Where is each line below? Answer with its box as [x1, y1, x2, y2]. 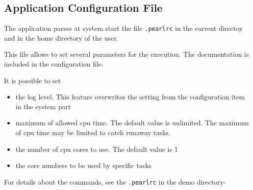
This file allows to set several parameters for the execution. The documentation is [4, 49, 249, 59]
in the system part [15, 101, 71, 111]
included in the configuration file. [4, 59, 104, 69]
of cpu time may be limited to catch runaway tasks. [15, 127, 171, 138]
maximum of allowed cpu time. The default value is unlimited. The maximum [15, 118, 249, 128]
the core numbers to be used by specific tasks [15, 160, 152, 170]
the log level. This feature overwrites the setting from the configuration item [15, 92, 245, 102]
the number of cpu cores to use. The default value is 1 [15, 143, 178, 154]
